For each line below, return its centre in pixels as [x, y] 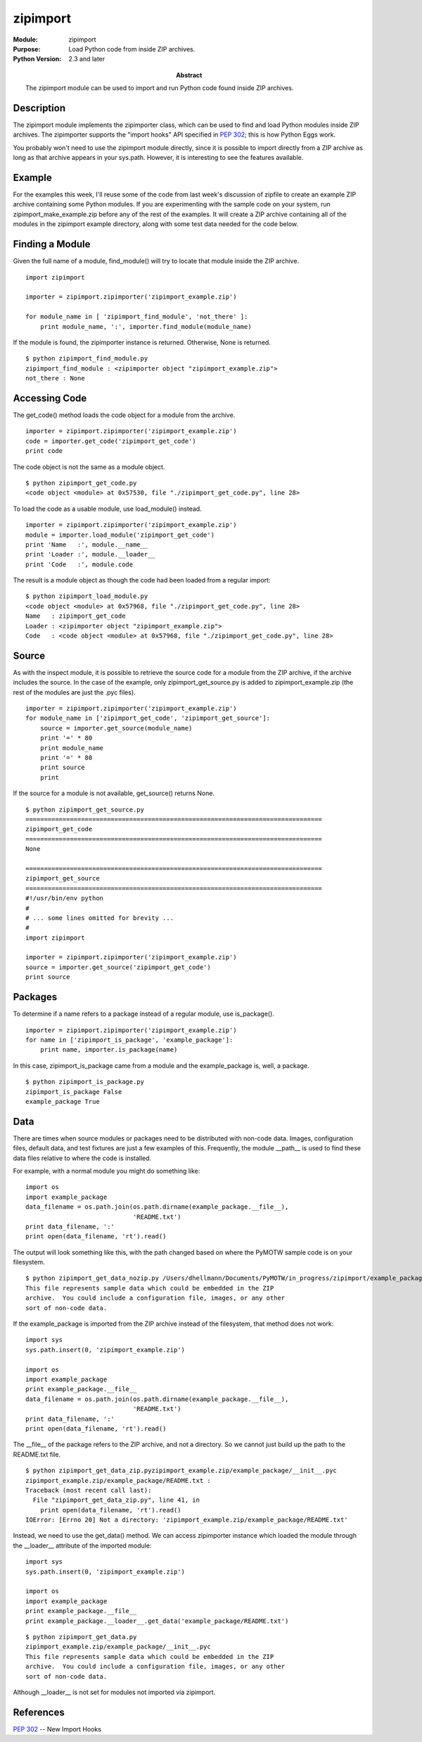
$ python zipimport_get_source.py [85, 809]
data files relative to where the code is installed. [82, 1158]
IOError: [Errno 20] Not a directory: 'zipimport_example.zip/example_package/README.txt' [187, 1520]
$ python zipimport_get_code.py [81, 483]
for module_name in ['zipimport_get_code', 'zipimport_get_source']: [148, 718]
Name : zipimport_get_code [76, 616]
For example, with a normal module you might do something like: [107, 1171]
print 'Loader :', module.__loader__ [91, 554]
